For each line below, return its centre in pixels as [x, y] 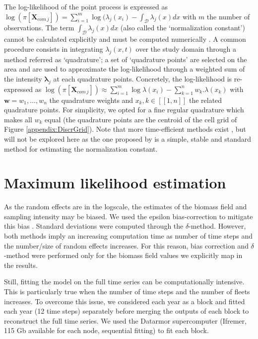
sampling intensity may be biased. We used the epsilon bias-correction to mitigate [129, 216]
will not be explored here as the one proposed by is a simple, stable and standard [128, 138]
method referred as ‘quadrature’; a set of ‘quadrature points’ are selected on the [126, 59]
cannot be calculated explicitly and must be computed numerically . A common [125, 39]
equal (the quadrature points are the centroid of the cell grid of [141, 119]
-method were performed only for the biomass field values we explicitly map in [123, 255]
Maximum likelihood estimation [115, 183]
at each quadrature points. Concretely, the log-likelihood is [143, 78]
